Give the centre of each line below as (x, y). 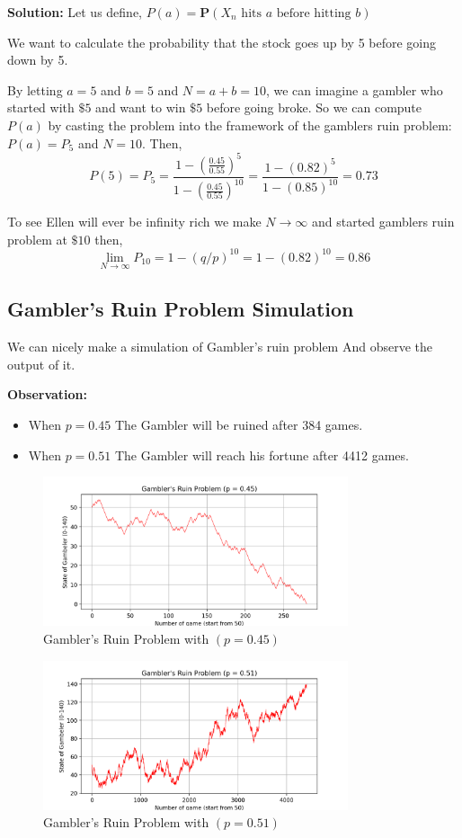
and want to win (141, 107)
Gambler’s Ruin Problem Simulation (181, 309)
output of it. (41, 364)
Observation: (48, 394)
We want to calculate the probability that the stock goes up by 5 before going (222, 42)
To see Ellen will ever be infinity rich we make (134, 222)
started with (41, 107)
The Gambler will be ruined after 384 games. (239, 424)
